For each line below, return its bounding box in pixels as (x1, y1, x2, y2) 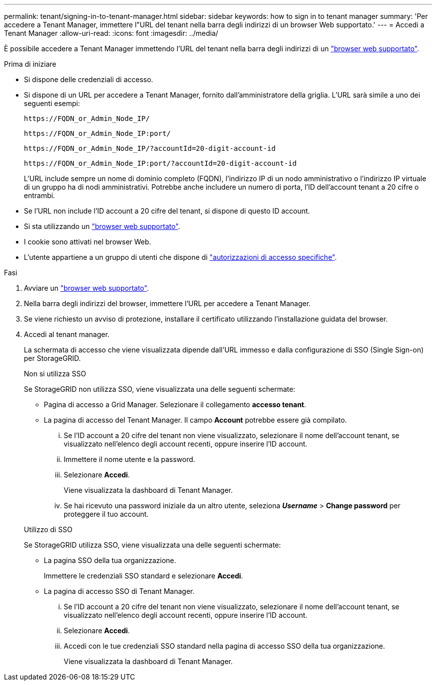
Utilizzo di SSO (24, 525, 73, 534)
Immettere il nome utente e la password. (64, 455, 196, 463)
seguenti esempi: (24, 99, 80, 108)
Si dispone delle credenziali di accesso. (24, 75, 153, 84)
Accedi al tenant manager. (24, 330, 109, 339)
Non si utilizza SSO (24, 369, 86, 378)
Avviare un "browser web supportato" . (24, 284, 149, 292)
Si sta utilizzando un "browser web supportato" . (24, 222, 180, 230)
